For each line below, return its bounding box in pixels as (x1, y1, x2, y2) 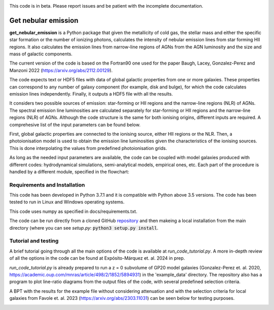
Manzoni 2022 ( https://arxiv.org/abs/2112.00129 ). (9, 67, 113, 73)
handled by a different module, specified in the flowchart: (9, 168, 129, 175)
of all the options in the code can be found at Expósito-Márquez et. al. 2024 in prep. (9, 255, 185, 261)
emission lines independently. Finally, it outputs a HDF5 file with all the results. (9, 91, 173, 97)
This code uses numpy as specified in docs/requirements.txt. (9, 208, 138, 214)
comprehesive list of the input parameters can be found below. (9, 121, 141, 128)
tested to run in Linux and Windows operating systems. (9, 199, 125, 205)
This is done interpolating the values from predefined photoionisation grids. (9, 145, 167, 151)
